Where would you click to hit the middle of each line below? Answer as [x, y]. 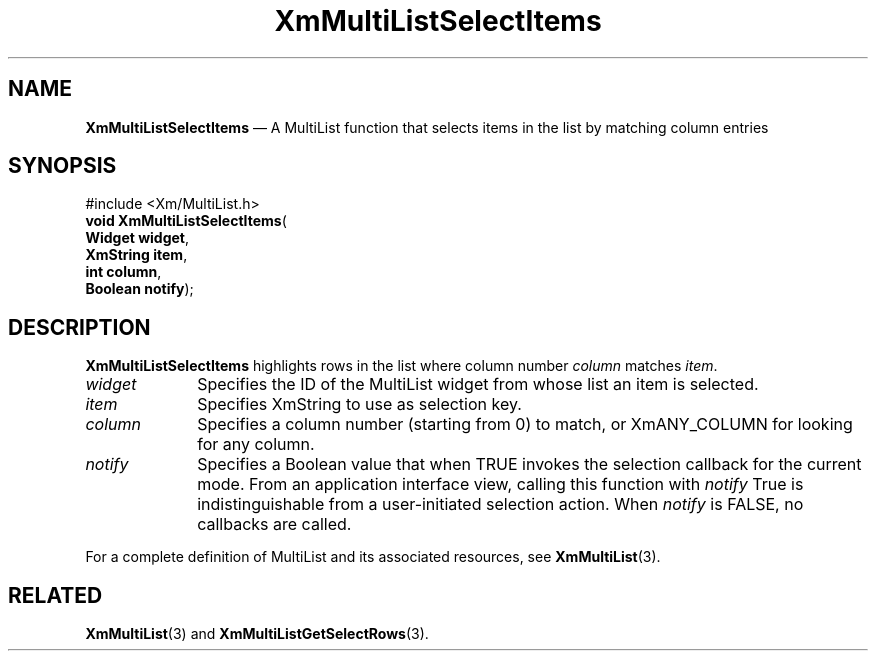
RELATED [55, 595]
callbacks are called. [274, 524]
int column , [123, 272]
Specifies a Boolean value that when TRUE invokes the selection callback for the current [529, 464]
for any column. [256, 444]
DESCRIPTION [79, 327]
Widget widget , [137, 238]
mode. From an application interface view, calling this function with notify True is [500, 484]
